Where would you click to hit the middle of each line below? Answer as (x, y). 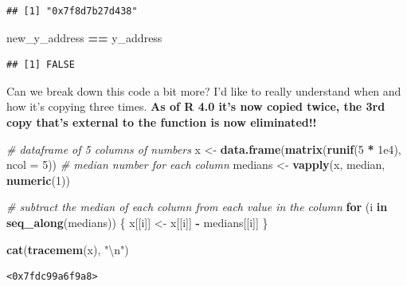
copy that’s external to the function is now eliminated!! (162, 121)
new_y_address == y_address (84, 37)
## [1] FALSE (41, 65)
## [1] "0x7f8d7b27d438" (72, 11)
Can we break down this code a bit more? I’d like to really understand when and (204, 90)
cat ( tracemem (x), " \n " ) (68, 249)
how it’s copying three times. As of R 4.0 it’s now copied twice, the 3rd (196, 106)
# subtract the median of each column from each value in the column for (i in (197, 207)
